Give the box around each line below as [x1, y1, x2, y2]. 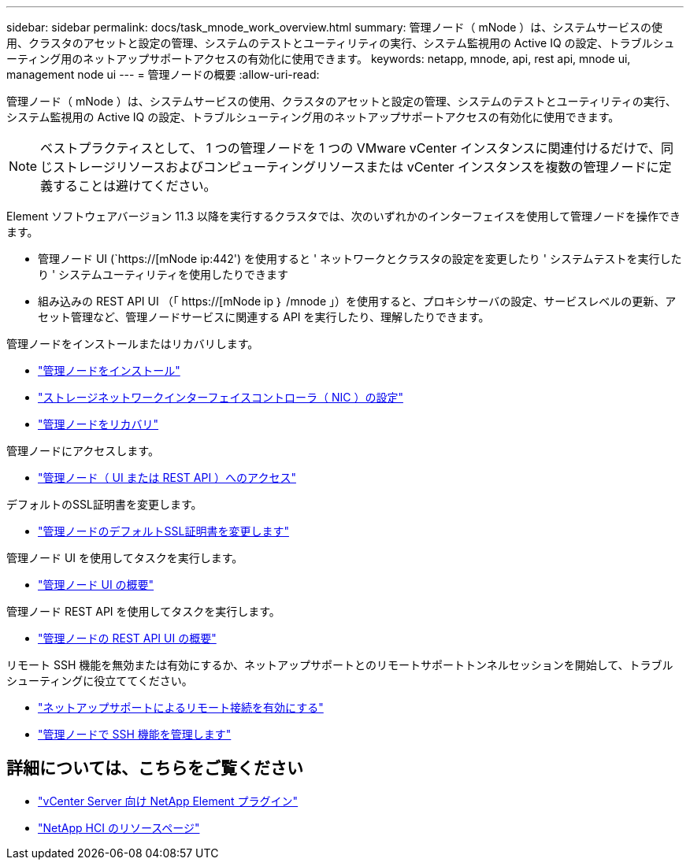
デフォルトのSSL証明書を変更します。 [6, 498, 202, 511]
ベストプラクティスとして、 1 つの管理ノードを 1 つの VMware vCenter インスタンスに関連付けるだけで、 [40, 140, 661, 156]
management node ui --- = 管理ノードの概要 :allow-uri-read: [6, 68, 320, 81]
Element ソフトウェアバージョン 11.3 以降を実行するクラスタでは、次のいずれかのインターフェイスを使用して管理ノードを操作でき [6, 209, 681, 223]
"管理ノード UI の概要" [38, 578, 154, 591]
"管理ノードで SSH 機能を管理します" [38, 727, 232, 741]
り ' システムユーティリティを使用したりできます [38, 268, 288, 281]
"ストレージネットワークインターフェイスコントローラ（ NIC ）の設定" [38, 390, 403, 404]
